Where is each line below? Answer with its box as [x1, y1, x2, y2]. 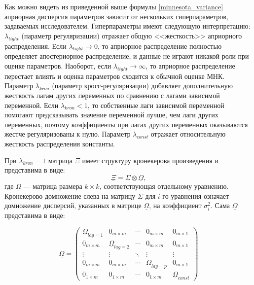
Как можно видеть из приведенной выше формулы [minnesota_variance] [4, 1, 223, 11]
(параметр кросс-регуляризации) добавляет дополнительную [52, 80, 233, 91]
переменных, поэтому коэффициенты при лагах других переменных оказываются [4, 119, 248, 129]
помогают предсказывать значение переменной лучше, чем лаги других [4, 109, 218, 120]
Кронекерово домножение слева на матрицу [4, 190, 136, 201]
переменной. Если [4, 100, 59, 110]
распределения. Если [4, 40, 67, 51]
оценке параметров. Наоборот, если [4, 60, 111, 71]
